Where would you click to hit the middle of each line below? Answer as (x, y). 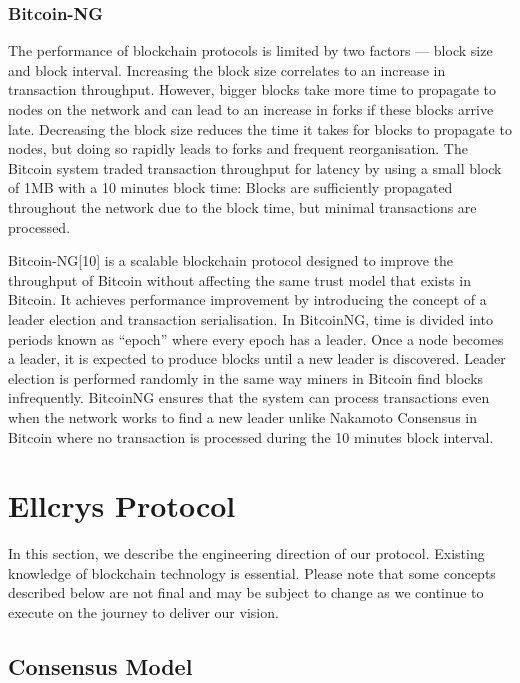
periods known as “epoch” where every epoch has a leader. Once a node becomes (256, 338)
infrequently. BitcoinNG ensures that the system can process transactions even (249, 397)
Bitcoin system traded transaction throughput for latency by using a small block (255, 167)
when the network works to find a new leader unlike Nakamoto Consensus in (243, 416)
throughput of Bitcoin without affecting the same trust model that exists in (239, 279)
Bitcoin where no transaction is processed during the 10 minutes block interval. (251, 436)
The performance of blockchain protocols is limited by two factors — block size (250, 50)
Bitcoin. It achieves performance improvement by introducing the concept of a (247, 299)
